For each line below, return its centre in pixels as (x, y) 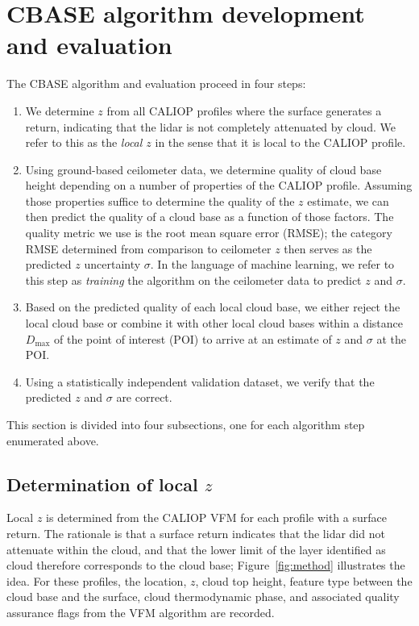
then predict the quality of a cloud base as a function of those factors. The (209, 217)
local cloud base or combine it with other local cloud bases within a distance (214, 323)
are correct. (144, 397)
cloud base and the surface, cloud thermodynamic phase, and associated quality (203, 597)
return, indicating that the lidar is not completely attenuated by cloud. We (210, 126)
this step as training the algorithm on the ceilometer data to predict (193, 280)
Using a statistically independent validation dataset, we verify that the (200, 381)
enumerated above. (53, 440)
